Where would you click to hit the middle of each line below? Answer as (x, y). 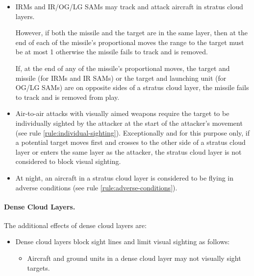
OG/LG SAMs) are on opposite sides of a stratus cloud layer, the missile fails (132, 87)
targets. (38, 267)
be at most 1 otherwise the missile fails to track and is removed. (112, 52)
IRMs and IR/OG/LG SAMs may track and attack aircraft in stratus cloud (129, 6)
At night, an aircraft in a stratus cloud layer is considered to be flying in (125, 177)
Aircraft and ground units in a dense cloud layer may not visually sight (134, 258)
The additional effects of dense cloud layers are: (75, 225)
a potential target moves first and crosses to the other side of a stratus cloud (130, 142)
